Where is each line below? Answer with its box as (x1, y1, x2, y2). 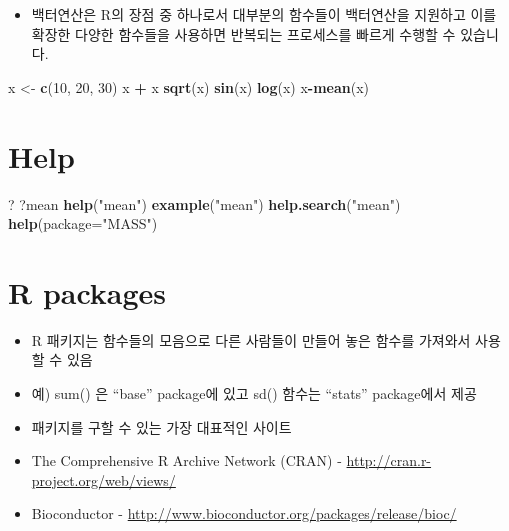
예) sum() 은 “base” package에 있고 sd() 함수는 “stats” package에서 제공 (31, 383, 477, 403)
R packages (8, 271, 167, 312)
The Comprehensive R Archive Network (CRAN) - (31, 450, 342, 471)
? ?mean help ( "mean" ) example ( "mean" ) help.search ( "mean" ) (8, 193, 401, 214)
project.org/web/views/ (31, 469, 176, 490)
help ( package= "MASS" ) (8, 213, 158, 234)
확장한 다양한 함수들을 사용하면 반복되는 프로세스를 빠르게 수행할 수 (31, 23, 456, 44)
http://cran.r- (346, 450, 432, 471)
